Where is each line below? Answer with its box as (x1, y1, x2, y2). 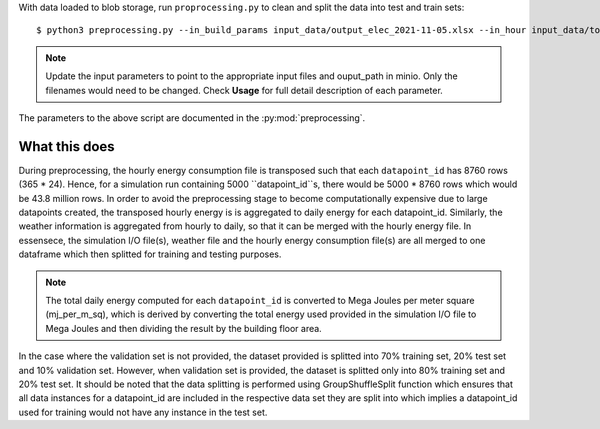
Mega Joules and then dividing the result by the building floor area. (45, 322, 322, 334)
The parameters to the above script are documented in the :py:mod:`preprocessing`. (18, 111, 366, 124)
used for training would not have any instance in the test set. (18, 406, 268, 418)
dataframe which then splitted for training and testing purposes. (18, 248, 282, 260)
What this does (18, 138, 115, 155)
